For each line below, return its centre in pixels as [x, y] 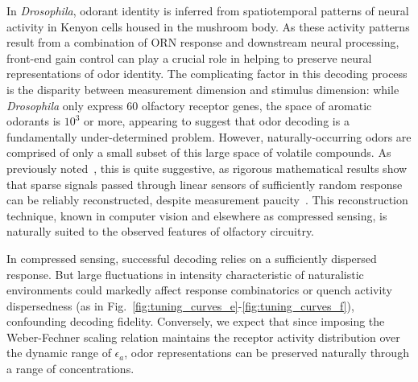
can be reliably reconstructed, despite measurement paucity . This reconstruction [207, 200]
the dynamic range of [59, 353]
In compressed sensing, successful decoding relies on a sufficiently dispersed [192, 258]
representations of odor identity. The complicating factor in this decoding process [207, 74]
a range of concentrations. [70, 369]
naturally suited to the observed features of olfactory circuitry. [161, 231]
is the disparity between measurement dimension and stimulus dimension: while [203, 89]
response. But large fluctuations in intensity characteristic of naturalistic [185, 274]
